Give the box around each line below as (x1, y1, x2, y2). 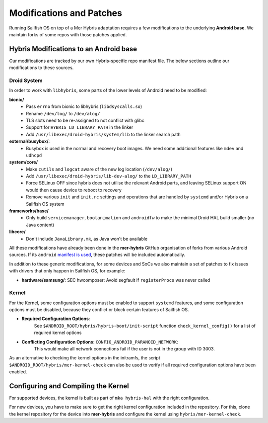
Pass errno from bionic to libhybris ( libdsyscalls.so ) (26, 103, 142, 109)
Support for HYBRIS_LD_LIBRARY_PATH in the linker (26, 124, 134, 130)
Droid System (9, 77, 43, 84)
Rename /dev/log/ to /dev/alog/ (26, 110, 100, 116)
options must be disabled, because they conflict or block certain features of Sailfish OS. (9, 307, 189, 313)
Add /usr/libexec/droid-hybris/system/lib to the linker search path (26, 131, 181, 137)
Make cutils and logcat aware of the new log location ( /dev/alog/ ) (26, 166, 173, 172)
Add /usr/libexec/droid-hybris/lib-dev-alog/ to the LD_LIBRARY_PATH (26, 173, 191, 179)
